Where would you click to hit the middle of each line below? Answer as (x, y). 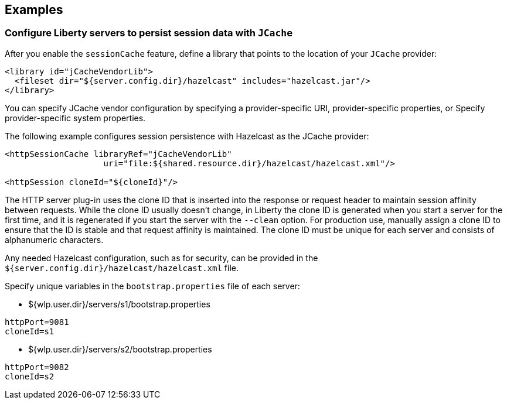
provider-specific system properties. (75, 118)
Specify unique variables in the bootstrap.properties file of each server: (152, 286)
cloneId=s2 (30, 376)
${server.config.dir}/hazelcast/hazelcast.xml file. (122, 268)
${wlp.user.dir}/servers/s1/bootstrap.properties (119, 304)
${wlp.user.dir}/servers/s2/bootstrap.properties (120, 349)
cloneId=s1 (30, 331)
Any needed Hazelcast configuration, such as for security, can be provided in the (161, 258)
